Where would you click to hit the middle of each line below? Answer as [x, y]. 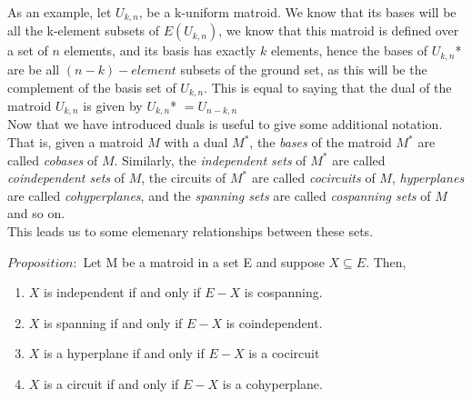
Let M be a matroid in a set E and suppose [204, 261]
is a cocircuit [284, 353]
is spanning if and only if [113, 322]
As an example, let [60, 12]
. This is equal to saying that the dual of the [328, 87]
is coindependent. [274, 322]
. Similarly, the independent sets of [210, 160]
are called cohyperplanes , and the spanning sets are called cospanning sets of [219, 195]
